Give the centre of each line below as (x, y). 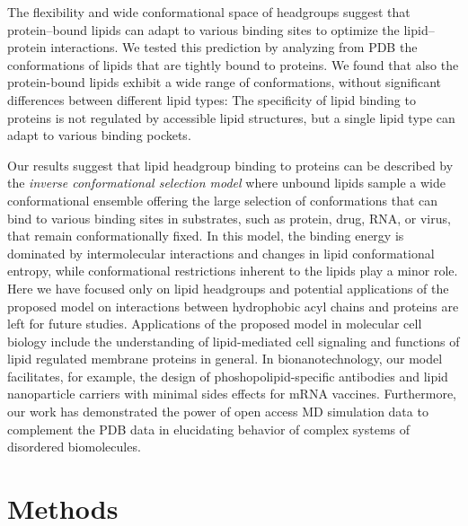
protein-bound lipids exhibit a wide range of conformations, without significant (225, 82)
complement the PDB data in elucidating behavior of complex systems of (209, 429)
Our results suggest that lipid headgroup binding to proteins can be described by (230, 165)
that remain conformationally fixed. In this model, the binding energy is (206, 236)
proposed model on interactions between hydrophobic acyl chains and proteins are (233, 306)
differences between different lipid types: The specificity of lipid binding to (212, 99)
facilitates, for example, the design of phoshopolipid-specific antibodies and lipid (228, 376)
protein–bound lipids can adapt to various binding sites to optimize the (203, 29)
